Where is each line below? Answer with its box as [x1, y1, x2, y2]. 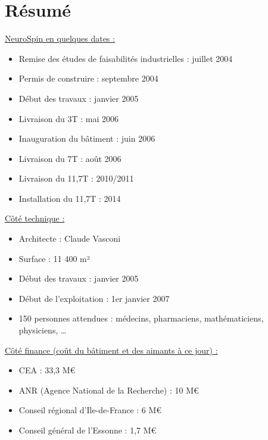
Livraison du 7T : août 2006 [18, 152, 121, 164]
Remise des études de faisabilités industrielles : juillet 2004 [18, 52, 233, 64]
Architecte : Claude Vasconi [18, 232, 121, 245]
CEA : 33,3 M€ [18, 364, 76, 376]
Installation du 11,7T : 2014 [18, 192, 121, 204]
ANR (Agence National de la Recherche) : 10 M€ [18, 383, 199, 396]
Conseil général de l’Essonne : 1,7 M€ [18, 424, 157, 436]
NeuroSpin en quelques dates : [5, 32, 115, 45]
